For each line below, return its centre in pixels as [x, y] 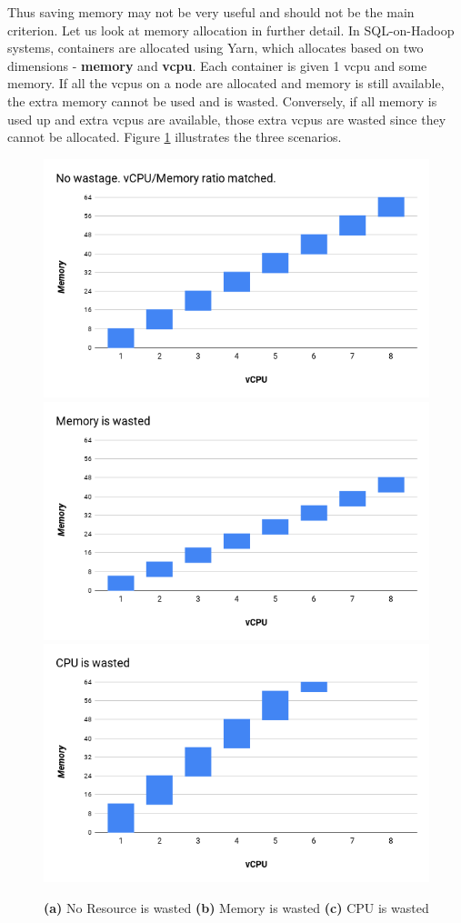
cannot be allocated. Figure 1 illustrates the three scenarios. [175, 137]
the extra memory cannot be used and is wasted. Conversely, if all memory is [222, 100]
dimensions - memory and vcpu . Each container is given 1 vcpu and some [217, 65]
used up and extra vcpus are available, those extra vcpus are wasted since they [227, 119]
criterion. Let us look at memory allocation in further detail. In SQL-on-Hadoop [231, 30]
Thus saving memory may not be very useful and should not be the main [211, 12]
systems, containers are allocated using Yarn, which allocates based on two [215, 48]
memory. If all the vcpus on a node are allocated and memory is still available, [226, 83]
